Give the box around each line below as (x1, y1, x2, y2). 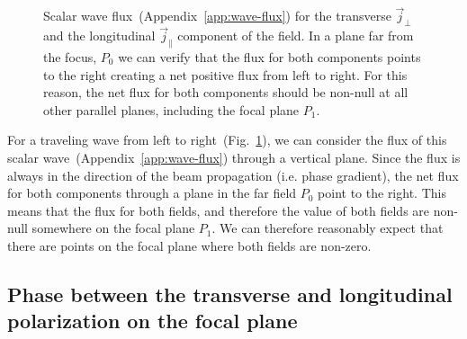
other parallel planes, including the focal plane (43, 100, 300, 119)
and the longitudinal (43, 26, 156, 45)
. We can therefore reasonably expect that (211, 219, 444, 237)
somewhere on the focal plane (31, 219, 195, 237)
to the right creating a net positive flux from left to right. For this (43, 65, 408, 84)
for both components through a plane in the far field (7, 183, 297, 202)
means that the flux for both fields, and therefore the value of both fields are (7, 201, 430, 219)
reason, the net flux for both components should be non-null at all (43, 83, 409, 102)
